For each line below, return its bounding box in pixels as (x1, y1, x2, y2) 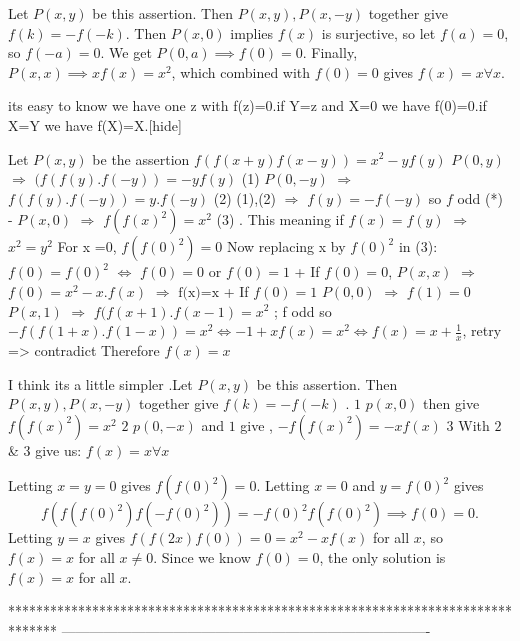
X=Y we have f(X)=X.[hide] (8, 114, 182, 135)
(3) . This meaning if (216, 209, 344, 230)
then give (423, 393, 480, 414)
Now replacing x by (226, 236, 346, 257)
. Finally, (302, 42, 358, 63)
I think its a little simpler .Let (8, 373, 193, 394)
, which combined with (171, 61, 311, 82)
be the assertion (92, 148, 190, 169)
